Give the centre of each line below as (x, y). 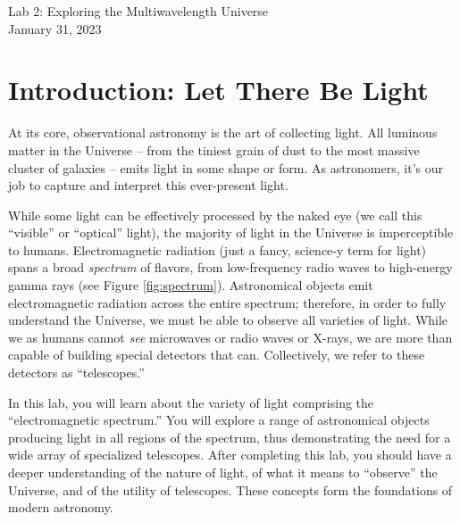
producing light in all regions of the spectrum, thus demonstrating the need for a (230, 437)
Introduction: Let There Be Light (218, 90)
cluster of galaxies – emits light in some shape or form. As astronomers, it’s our (226, 167)
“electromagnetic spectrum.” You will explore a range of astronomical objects (219, 420)
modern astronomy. (61, 507)
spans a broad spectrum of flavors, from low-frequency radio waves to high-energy (230, 267)
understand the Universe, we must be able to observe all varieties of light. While (228, 320)
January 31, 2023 (55, 28)
